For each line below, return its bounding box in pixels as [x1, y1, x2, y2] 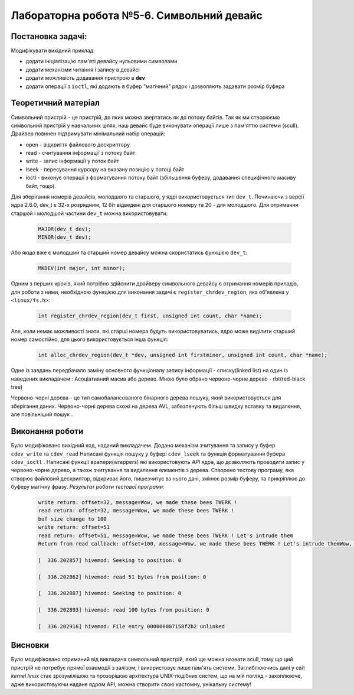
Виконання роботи [11, 426, 84, 437]
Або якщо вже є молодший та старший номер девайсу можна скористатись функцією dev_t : [11, 249, 248, 256]
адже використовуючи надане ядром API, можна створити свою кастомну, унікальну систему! [11, 680, 252, 688]
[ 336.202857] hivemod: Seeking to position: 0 [38, 557, 182, 564]
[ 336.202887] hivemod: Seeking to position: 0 [38, 590, 182, 597]
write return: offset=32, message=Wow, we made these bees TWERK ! [38, 499, 238, 506]
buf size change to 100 [38, 515, 107, 522]
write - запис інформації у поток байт [25, 157, 119, 165]
